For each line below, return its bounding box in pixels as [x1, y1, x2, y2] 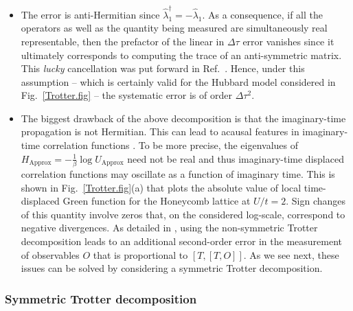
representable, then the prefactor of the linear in [21, 34, 225, 48]
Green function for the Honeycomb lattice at [62, 194, 251, 208]
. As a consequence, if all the [202, 7, 323, 21]
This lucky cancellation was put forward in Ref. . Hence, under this [21, 61, 305, 76]
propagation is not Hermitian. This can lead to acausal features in [21, 124, 299, 139]
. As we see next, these [243, 247, 339, 262]
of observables [21, 247, 80, 262]
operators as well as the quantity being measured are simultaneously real [21, 21, 328, 35]
